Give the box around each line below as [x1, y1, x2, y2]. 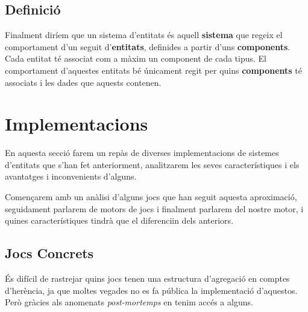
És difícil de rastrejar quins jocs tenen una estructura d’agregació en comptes [5, 272, 290, 285]
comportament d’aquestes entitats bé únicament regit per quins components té [5, 63, 303, 76]
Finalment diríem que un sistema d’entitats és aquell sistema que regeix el [5, 28, 283, 41]
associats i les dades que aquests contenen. [5, 76, 162, 88]
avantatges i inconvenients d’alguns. [5, 170, 137, 183]
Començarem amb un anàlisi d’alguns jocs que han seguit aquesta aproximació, [5, 190, 297, 203]
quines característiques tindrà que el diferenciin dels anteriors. [5, 214, 234, 227]
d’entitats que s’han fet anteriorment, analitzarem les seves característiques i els [5, 158, 300, 171]
